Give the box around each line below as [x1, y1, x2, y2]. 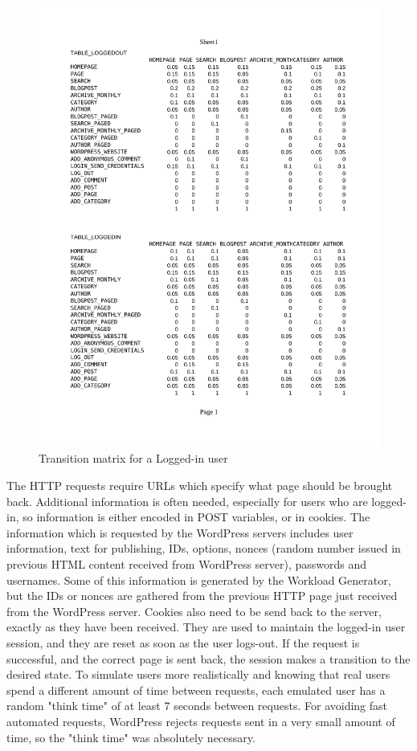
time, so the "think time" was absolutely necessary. [6, 729, 256, 745]
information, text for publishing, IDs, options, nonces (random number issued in [6, 540, 401, 557]
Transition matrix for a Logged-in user [39, 450, 228, 467]
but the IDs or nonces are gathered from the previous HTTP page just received [6, 587, 398, 604]
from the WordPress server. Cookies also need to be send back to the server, [6, 602, 382, 619]
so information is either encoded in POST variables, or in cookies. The [22, 508, 370, 525]
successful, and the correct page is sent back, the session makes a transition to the [6, 650, 411, 667]
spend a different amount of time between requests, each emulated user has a [6, 681, 386, 698]
